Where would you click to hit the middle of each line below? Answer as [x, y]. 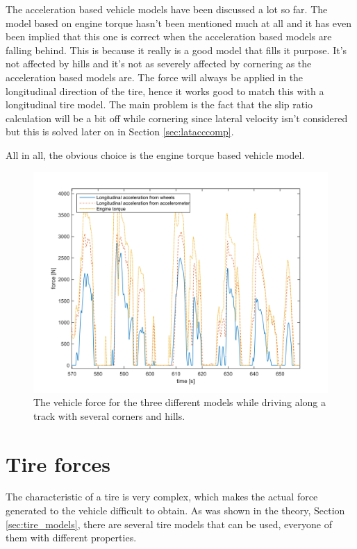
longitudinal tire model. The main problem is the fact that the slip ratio [159, 104]
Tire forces [58, 463]
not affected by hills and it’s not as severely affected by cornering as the [159, 64]
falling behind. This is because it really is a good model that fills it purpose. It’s [176, 50]
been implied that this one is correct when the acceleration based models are [169, 36]
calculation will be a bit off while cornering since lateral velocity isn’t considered [177, 118]
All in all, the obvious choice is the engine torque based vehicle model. [155, 154]
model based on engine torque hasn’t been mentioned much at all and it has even [179, 23]
